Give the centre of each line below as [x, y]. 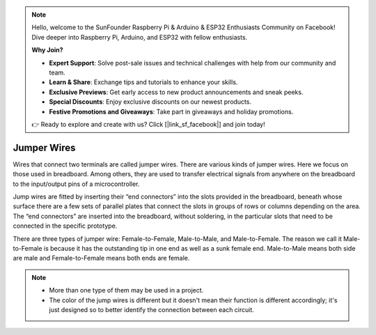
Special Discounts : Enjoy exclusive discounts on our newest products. [150, 102]
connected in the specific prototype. [65, 226]
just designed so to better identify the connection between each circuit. [151, 309]
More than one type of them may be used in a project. [126, 290]
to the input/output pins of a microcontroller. [76, 184]
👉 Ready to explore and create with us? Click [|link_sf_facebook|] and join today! [148, 124]
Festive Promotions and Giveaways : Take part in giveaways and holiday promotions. [171, 111]
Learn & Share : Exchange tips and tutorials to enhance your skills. [143, 82]
